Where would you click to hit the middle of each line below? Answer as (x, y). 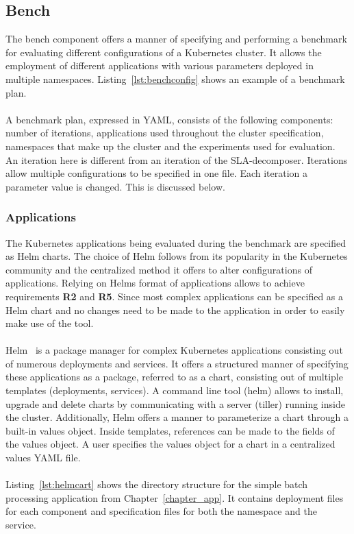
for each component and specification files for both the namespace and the (161, 511)
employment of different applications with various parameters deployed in (160, 65)
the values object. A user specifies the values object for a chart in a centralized (170, 444)
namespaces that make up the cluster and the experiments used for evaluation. (170, 146)
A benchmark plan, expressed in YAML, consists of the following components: (169, 119)
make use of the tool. (50, 323)
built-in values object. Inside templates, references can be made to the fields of (170, 430)
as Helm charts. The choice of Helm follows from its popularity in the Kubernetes (177, 256)
